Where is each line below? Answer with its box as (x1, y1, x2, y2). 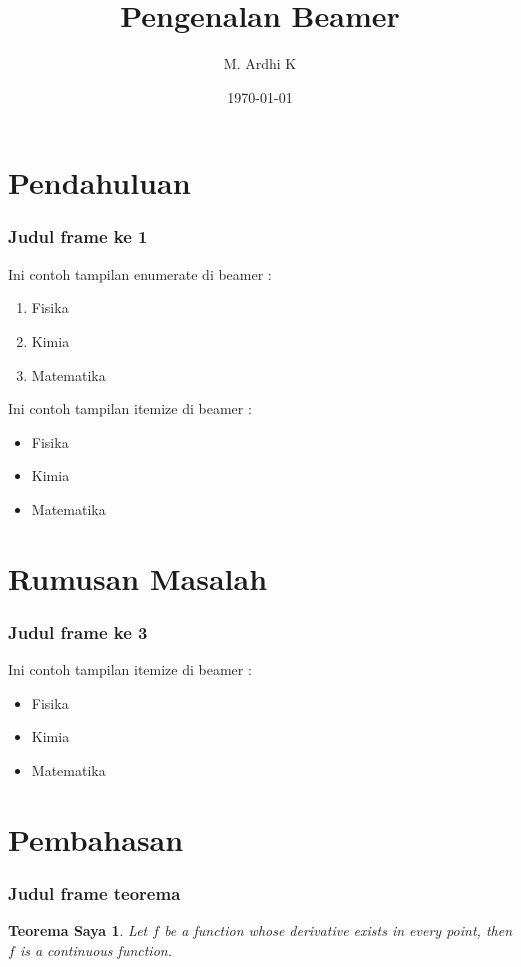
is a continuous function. (19, 939, 172, 960)
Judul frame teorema (8, 880, 181, 905)
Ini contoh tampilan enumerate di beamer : (8, 263, 272, 284)
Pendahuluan (8, 162, 191, 203)
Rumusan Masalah (8, 557, 268, 598)
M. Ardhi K (223, 53, 297, 74)
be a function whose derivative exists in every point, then (164, 920, 512, 941)
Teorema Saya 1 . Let (8, 920, 148, 941)
